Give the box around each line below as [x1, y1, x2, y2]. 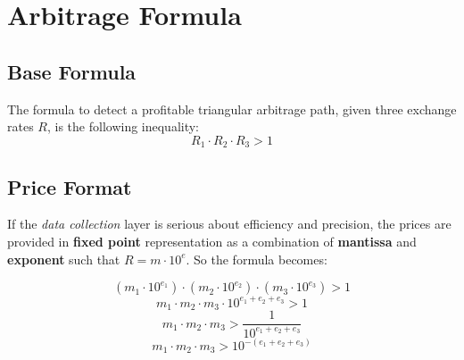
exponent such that [7, 249, 120, 268]
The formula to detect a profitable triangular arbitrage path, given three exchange [7, 99, 457, 118]
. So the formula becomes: [186, 249, 327, 268]
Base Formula [7, 57, 137, 85]
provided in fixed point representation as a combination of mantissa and [7, 232, 417, 251]
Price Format [7, 172, 132, 200]
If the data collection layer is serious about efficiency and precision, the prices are [7, 214, 452, 233]
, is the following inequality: [46, 117, 200, 136]
